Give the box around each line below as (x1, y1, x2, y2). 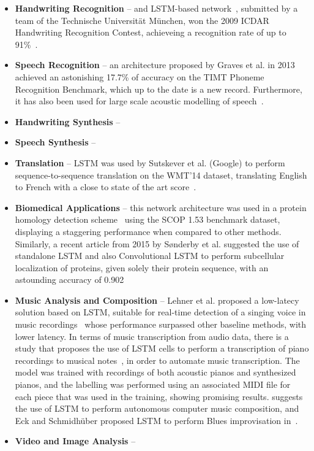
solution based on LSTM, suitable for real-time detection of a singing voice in (15, 306, 306, 318)
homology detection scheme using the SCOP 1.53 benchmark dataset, (15, 213, 280, 226)
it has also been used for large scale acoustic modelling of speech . (15, 94, 264, 107)
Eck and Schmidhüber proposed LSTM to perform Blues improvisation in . (15, 414, 298, 426)
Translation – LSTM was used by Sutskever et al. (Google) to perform (15, 156, 285, 169)
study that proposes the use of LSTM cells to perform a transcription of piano (15, 342, 309, 355)
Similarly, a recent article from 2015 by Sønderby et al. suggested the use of (15, 237, 299, 250)
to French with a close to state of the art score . (15, 180, 196, 193)
